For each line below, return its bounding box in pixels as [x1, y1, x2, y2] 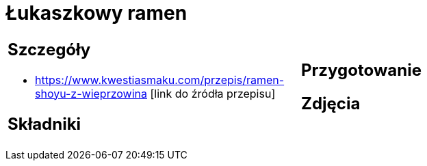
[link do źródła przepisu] [150, 86, 276, 100]
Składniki [8, 113, 81, 134]
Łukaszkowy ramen [5, 1, 187, 25]
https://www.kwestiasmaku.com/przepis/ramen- [35, 72, 285, 87]
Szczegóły [8, 39, 91, 59]
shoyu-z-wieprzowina [35, 86, 147, 100]
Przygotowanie [301, 59, 422, 80]
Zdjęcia [301, 93, 361, 113]
